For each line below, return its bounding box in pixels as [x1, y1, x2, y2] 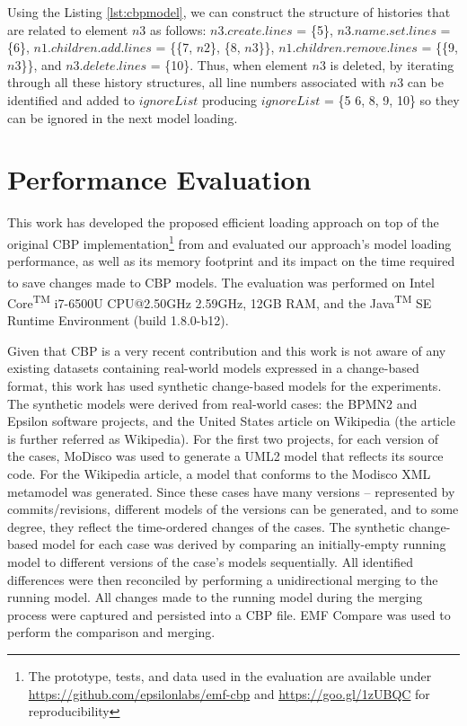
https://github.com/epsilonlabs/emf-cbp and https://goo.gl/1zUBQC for [28, 684, 430, 703]
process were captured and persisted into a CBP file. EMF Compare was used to [7, 605, 451, 624]
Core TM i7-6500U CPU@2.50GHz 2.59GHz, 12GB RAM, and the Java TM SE [7, 290, 432, 312]
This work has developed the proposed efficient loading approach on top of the [7, 213, 439, 232]
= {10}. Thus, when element [150, 55, 308, 74]
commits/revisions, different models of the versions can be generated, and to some [7, 500, 459, 518]
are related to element [7, 20, 128, 39]
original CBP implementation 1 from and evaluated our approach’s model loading [7, 231, 452, 252]
